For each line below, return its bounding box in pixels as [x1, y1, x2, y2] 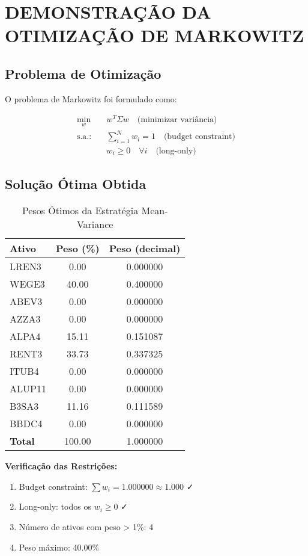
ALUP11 [10, 381, 46, 396]
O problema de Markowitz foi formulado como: [5, 92, 177, 105]
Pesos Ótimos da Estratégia [22, 203, 139, 218]
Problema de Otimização [5, 64, 162, 82]
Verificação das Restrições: [5, 460, 118, 472]
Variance [76, 217, 113, 232]
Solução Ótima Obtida [5, 175, 146, 193]
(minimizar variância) [137, 116, 217, 125]
